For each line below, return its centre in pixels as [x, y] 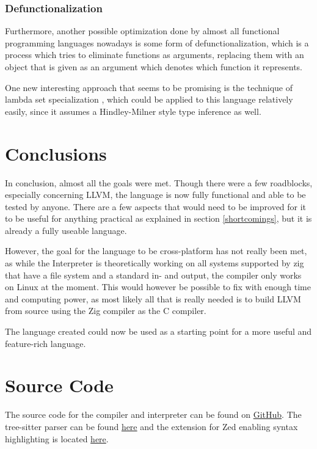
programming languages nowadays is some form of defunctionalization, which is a [157, 42]
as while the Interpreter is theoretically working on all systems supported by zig [155, 263]
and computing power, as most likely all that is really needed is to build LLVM [153, 298]
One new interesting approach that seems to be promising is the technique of [149, 87]
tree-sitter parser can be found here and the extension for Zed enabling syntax [151, 426]
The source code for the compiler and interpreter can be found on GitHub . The [153, 414]
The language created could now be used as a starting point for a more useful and [158, 331]
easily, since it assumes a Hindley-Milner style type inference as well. [133, 111]
